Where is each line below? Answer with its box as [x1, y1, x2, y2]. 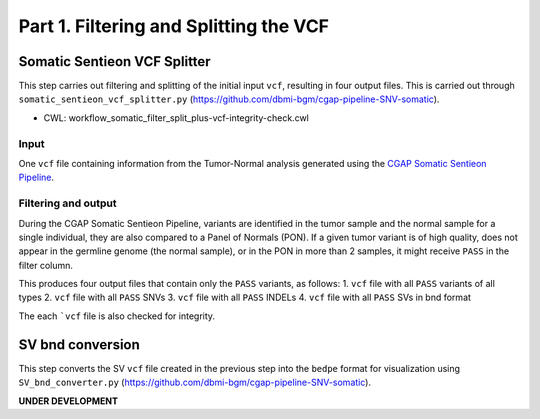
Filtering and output [18, 196, 117, 210]
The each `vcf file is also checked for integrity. [18, 310, 215, 322]
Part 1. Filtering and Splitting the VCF [18, 15, 330, 37]
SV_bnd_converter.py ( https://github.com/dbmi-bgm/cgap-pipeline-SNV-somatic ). [18, 376, 372, 389]
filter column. [18, 259, 74, 271]
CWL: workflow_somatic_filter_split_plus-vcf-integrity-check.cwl [43, 111, 309, 124]
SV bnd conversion [18, 336, 140, 353]
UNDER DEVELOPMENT [18, 395, 119, 407]
